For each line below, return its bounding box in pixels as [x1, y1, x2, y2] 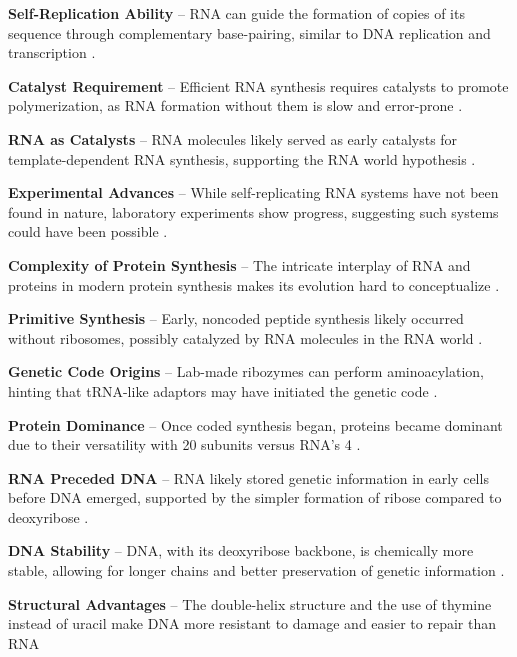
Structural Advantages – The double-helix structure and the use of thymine [8, 593, 492, 614]
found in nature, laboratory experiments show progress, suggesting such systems [8, 201, 499, 222]
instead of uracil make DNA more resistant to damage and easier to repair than [8, 613, 496, 634]
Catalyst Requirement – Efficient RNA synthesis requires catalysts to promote [8, 75, 509, 96]
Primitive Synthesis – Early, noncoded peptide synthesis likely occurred [8, 308, 464, 329]
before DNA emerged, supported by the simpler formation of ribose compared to [8, 487, 502, 508]
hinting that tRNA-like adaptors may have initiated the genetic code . [8, 380, 438, 401]
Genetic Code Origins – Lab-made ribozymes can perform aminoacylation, [8, 361, 484, 382]
